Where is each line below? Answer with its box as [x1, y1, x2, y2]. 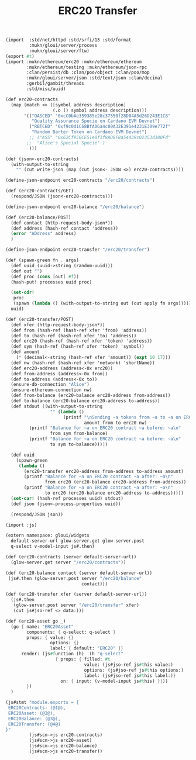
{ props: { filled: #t [55, 657, 111, 662]
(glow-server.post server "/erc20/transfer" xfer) [13, 602, 140, 609]
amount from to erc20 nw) [84, 420, 147, 426]
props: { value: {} [26, 634, 74, 641]
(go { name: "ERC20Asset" [11, 624, 74, 630]
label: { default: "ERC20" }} [50, 645, 124, 651]
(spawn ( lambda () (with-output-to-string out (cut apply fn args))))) [13, 300, 192, 306]
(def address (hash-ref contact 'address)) [11, 225, 118, 232]
